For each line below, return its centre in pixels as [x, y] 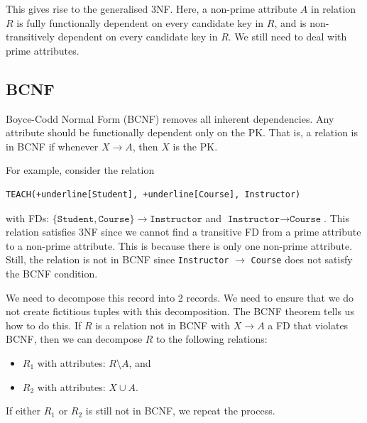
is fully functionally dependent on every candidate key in [140, 22]
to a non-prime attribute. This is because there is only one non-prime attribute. [179, 245]
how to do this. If [44, 325]
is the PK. [195, 146]
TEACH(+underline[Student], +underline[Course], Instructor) [153, 194]
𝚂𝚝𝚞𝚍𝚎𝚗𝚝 [76, 219]
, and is [290, 22]
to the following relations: [212, 339]
